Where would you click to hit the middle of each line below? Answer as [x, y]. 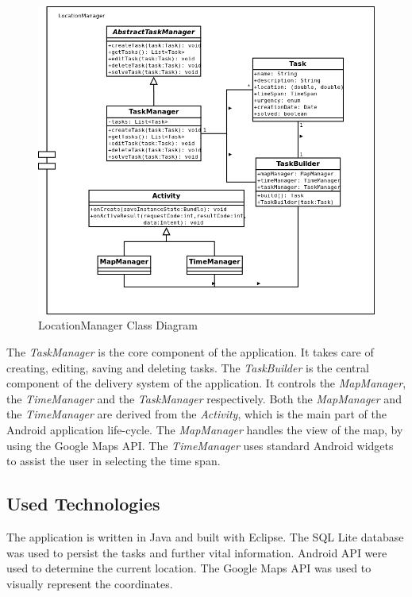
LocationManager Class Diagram [118, 325]
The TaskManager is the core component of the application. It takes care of [190, 351]
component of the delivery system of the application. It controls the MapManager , [206, 383]
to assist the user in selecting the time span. [114, 461]
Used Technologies [83, 504]
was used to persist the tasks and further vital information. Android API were [197, 552]
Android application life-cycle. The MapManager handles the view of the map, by [205, 429]
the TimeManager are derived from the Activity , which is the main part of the [196, 414]
